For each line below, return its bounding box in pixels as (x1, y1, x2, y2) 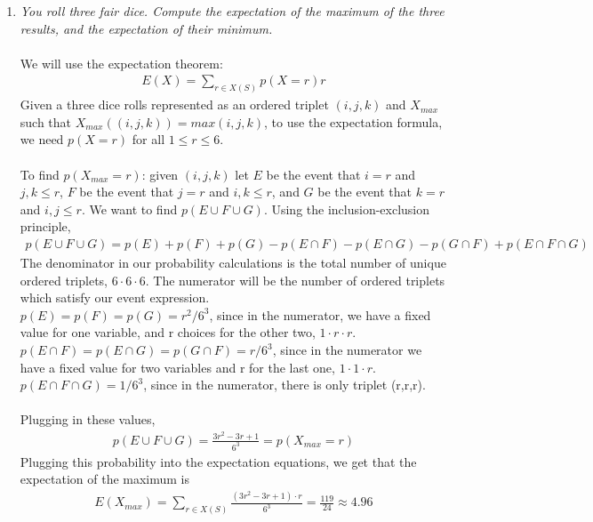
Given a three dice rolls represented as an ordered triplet (20, 95, 329, 114)
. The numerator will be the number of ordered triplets (145, 270, 445, 289)
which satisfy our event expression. (20, 288, 210, 307)
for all (132, 130, 165, 149)
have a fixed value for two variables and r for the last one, (20, 357, 335, 376)
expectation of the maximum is (20, 470, 190, 488)
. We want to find (81, 199, 178, 218)
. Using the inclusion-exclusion (263, 199, 430, 218)
